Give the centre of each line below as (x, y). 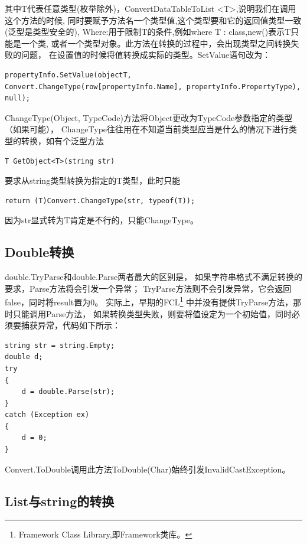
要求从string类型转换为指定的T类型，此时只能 (93, 180)
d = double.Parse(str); (68, 392)
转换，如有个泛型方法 (62, 140)
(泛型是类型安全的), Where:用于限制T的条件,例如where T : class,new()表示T (148, 32)
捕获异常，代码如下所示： (71, 325)
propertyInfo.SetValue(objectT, (68, 75)
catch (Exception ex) (47, 415)
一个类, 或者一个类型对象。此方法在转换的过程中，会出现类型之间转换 (156, 43)
